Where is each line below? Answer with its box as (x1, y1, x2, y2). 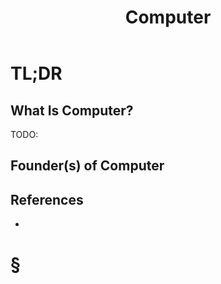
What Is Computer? (10, 102, 134, 119)
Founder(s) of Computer (10, 157, 165, 175)
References (10, 191, 84, 208)
